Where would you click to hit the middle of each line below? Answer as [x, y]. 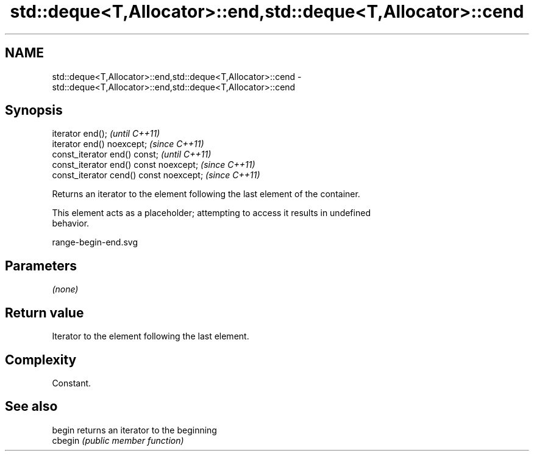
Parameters [41, 266]
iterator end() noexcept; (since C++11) [128, 144]
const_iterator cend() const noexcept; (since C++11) [156, 175]
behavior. [71, 223]
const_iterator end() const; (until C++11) [132, 154]
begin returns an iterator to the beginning [134, 430]
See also [31, 407]
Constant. [72, 383]
